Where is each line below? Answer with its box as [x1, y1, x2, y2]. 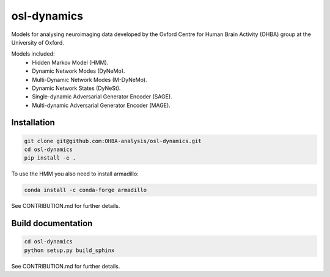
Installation [11, 117, 55, 128]
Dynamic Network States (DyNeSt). [32, 84, 121, 92]
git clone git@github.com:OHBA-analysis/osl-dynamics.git [24, 138, 202, 144]
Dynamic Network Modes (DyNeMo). [32, 67, 125, 75]
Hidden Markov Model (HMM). [32, 59, 109, 66]
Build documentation [11, 218, 93, 229]
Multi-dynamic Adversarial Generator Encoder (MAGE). [32, 102, 170, 109]
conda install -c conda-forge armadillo [24, 187, 147, 194]
